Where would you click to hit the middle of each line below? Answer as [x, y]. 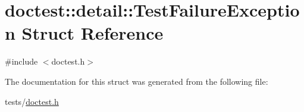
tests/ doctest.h [32, 101]
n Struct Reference [84, 33]
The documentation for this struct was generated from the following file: [137, 81]
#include [21, 61]
